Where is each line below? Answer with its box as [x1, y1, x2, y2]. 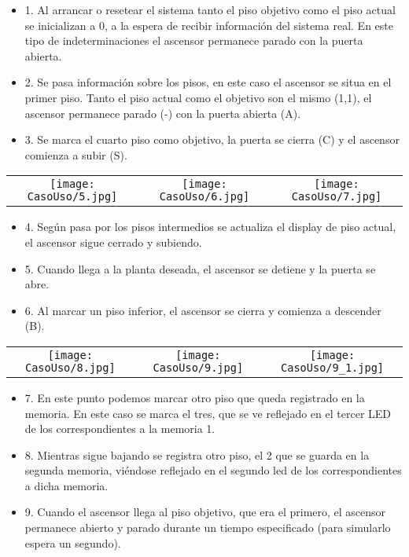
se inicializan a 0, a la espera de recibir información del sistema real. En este [24, 16, 393, 33]
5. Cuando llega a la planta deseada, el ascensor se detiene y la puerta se [24, 260, 376, 277]
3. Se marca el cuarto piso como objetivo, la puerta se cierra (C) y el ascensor [24, 131, 400, 148]
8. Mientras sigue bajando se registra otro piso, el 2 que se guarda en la [24, 446, 370, 463]
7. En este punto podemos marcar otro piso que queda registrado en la [24, 389, 365, 405]
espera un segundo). [24, 534, 121, 551]
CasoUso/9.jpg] [153, 361, 244, 374]
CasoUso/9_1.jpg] [281, 361, 385, 374]
